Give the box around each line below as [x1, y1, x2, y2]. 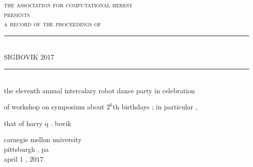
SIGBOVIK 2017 [4, 52, 54, 62]
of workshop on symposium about [4, 102, 105, 112]
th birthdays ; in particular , [112, 102, 198, 112]
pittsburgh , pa [4, 144, 49, 154]
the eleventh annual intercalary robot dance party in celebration [4, 85, 195, 95]
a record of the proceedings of [4, 19, 101, 29]
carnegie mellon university [4, 134, 82, 145]
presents [4, 9, 30, 19]
